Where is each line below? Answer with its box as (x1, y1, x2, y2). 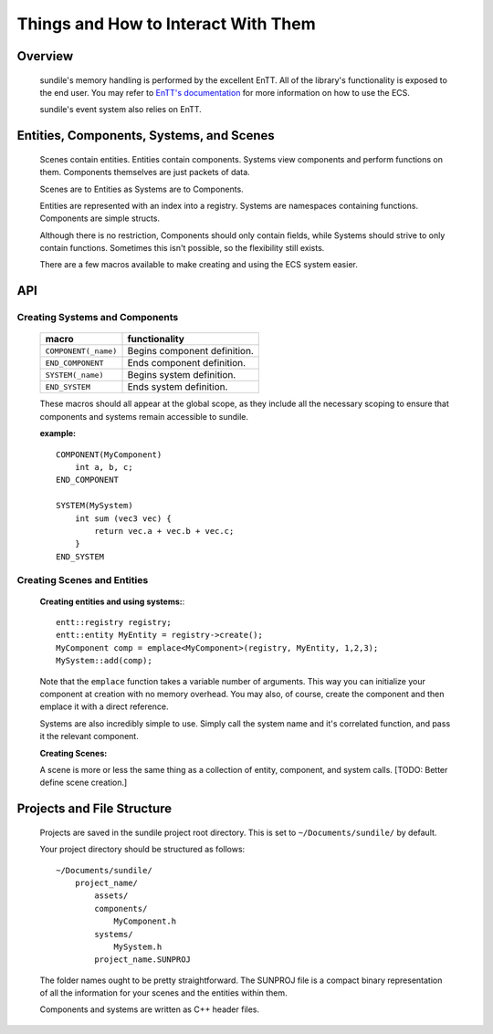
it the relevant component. (39, 731, 139, 742)
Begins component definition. (127, 345, 255, 358)
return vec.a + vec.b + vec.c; (94, 526, 235, 536)
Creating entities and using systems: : (39, 596, 185, 607)
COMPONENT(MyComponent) (56, 449, 163, 460)
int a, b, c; (74, 462, 133, 473)
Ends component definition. (127, 357, 246, 370)
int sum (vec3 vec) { (74, 513, 173, 524)
